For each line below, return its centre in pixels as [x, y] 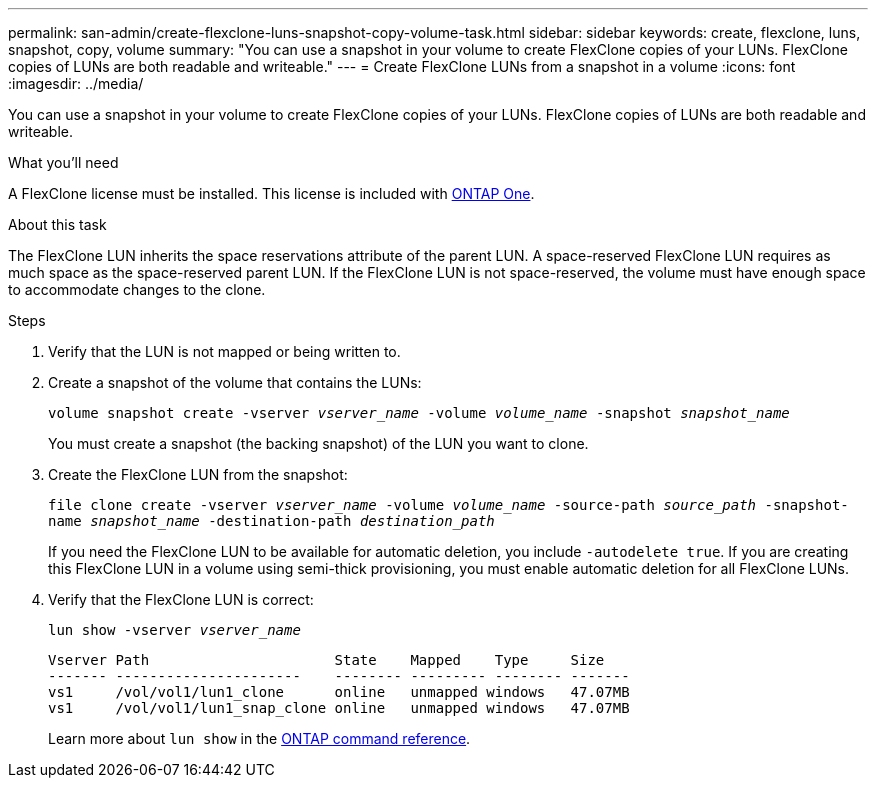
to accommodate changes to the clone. [137, 289]
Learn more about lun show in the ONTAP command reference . [259, 738]
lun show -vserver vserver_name [174, 630]
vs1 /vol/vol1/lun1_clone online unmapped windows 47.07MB [339, 692]
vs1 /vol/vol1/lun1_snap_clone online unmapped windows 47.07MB [339, 708]
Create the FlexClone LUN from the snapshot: [198, 474]
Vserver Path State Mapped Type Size [326, 660]
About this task [57, 224]
